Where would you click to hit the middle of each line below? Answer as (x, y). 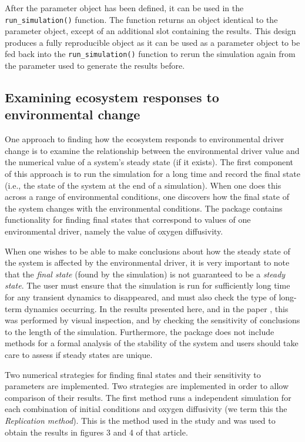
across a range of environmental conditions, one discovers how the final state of (147, 197)
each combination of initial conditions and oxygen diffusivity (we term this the (146, 409)
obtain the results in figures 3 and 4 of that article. (96, 432)
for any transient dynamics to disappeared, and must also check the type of (140, 297)
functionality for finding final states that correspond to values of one (128, 220)
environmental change (73, 114)
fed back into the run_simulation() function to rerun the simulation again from (150, 54)
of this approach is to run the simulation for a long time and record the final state (152, 174)
